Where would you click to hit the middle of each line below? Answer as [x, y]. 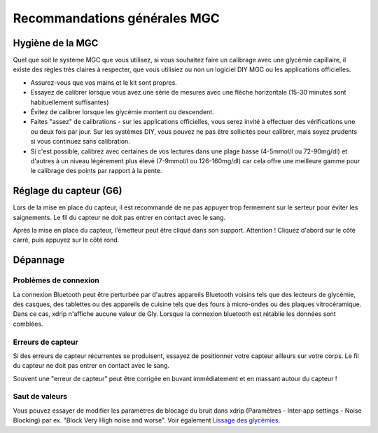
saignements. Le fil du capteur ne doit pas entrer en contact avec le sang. [119, 217]
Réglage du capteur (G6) [68, 191]
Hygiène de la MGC [56, 43]
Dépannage [39, 260]
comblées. [28, 324]
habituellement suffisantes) [70, 102]
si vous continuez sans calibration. [80, 142]
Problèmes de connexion [56, 280]
